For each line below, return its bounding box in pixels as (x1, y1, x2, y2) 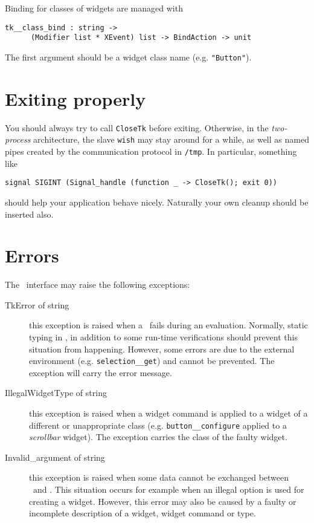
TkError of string (5, 298, 69, 311)
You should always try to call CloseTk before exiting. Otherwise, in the (5, 121, 269, 134)
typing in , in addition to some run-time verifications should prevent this (29, 331, 298, 343)
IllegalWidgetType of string (5, 386, 107, 399)
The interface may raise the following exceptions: (5, 278, 190, 291)
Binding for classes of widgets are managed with (5, 2, 183, 14)
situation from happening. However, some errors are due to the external (29, 342, 295, 355)
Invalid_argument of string (5, 450, 105, 463)
